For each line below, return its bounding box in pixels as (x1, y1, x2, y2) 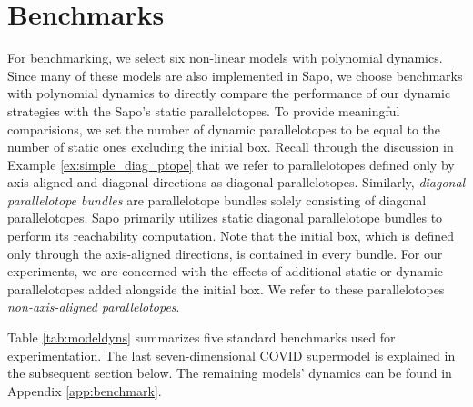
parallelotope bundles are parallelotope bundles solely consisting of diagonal (7, 190, 427, 209)
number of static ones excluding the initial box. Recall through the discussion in (7, 137, 454, 156)
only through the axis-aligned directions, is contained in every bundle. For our (7, 243, 443, 263)
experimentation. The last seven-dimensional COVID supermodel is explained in (7, 345, 456, 364)
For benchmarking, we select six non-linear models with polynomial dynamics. (7, 48, 443, 67)
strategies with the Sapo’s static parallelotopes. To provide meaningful (7, 101, 400, 120)
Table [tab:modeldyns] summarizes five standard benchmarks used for (7, 328, 396, 347)
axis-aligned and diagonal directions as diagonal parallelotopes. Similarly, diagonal (7, 173, 466, 192)
